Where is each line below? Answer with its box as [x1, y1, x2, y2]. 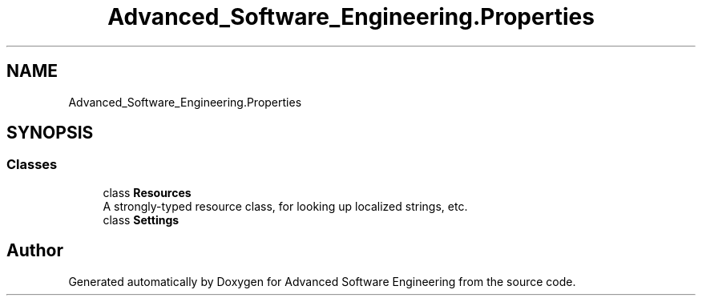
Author [6, 240, 63, 261]
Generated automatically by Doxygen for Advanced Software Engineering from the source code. [68, 274, 576, 288]
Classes [6, 156, 58, 173]
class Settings [103, 212, 180, 227]
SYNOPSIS [6, 123, 94, 143]
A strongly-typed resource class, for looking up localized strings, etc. [103, 199, 468, 213]
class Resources [103, 185, 192, 199]
